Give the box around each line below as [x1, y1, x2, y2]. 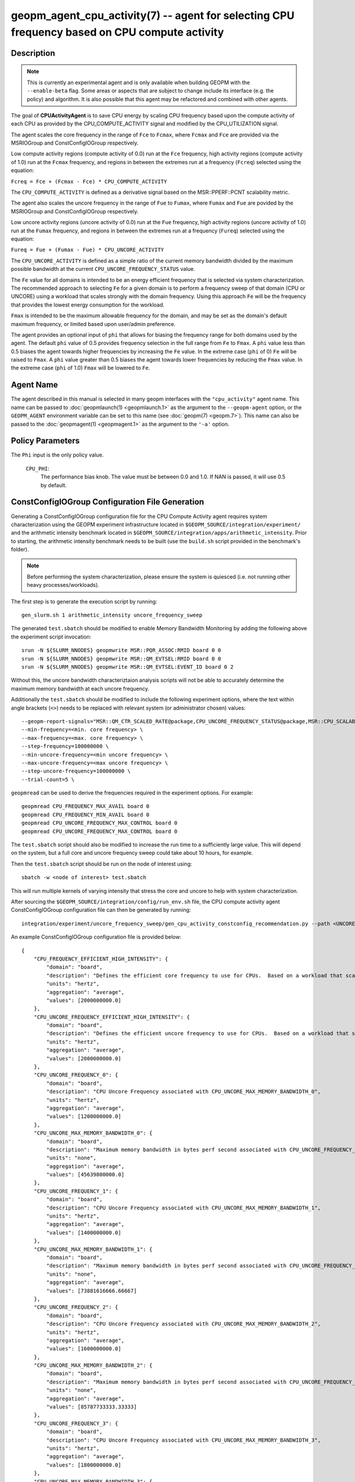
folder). [11, 546, 29, 553]
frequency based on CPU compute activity [11, 25, 224, 39]
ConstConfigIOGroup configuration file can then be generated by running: [11, 906, 191, 914]
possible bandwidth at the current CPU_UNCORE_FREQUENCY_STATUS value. [11, 266, 195, 273]
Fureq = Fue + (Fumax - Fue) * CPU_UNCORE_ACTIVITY [11, 247, 164, 253]
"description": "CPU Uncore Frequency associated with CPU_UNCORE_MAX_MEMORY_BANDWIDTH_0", [46, 1088, 321, 1095]
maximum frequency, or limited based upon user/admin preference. [11, 320, 176, 327]
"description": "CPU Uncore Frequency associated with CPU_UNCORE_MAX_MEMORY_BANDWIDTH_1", [46, 1204, 321, 1211]
